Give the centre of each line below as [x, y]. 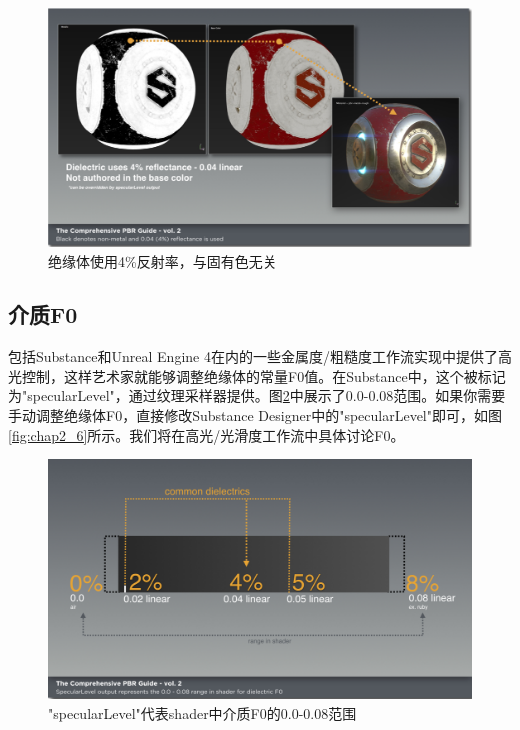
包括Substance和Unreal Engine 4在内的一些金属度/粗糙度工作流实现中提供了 [253, 356]
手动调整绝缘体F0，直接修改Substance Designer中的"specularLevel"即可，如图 [255, 415]
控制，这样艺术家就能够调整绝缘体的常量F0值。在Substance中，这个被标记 [263, 375]
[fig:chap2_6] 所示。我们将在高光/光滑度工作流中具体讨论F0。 [206, 434]
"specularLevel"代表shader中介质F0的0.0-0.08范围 [202, 712]
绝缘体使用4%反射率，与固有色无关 [162, 260]
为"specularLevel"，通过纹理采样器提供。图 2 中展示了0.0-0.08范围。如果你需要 [257, 395]
